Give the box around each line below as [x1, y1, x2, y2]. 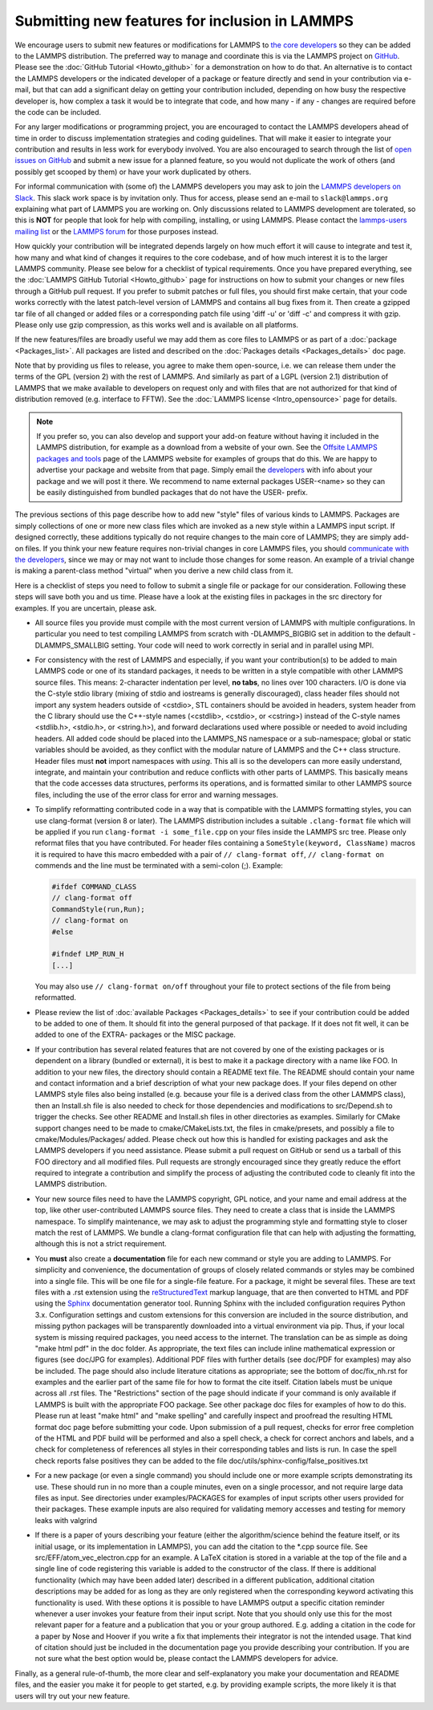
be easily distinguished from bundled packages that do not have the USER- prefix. [36, 488, 308, 497]
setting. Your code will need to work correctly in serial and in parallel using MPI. [111, 640, 374, 650]
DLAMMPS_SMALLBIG [34, 640, 110, 650]
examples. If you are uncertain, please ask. [14, 603, 157, 613]
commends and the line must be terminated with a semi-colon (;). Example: [34, 861, 284, 871]
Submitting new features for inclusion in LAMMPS [14, 12, 354, 30]
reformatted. [34, 993, 76, 1002]
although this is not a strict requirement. [34, 1239, 168, 1249]
